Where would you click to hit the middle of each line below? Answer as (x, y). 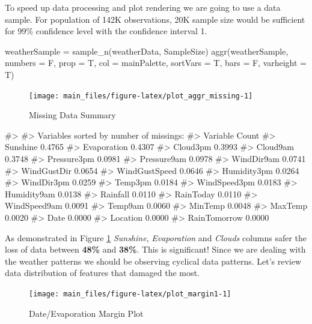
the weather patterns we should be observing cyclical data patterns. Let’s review (153, 261)
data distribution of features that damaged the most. (102, 273)
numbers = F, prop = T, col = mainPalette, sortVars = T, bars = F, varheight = (156, 63)
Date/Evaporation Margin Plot (86, 313)
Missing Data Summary (72, 115)
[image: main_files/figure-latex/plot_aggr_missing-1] (141, 96)
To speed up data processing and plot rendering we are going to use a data (143, 7)
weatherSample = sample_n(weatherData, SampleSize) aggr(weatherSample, (147, 51)
